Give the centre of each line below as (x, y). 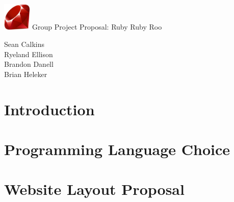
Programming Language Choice (117, 149)
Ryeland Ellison (29, 54)
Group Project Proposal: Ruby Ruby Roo (97, 27)
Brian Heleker (26, 74)
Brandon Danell (29, 64)
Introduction (49, 109)
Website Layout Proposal (94, 189)
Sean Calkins (24, 44)
